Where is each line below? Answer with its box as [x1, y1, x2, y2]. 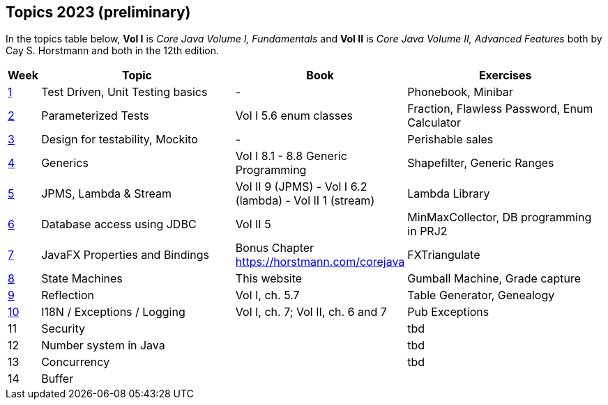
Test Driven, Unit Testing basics [41, 85, 208, 100]
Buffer [41, 372, 74, 386]
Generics [41, 156, 89, 170]
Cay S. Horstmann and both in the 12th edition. [6, 45, 220, 57]
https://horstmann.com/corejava [235, 255, 405, 269]
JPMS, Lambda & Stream [41, 186, 172, 201]
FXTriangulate [407, 248, 480, 262]
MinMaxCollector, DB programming [407, 210, 592, 225]
